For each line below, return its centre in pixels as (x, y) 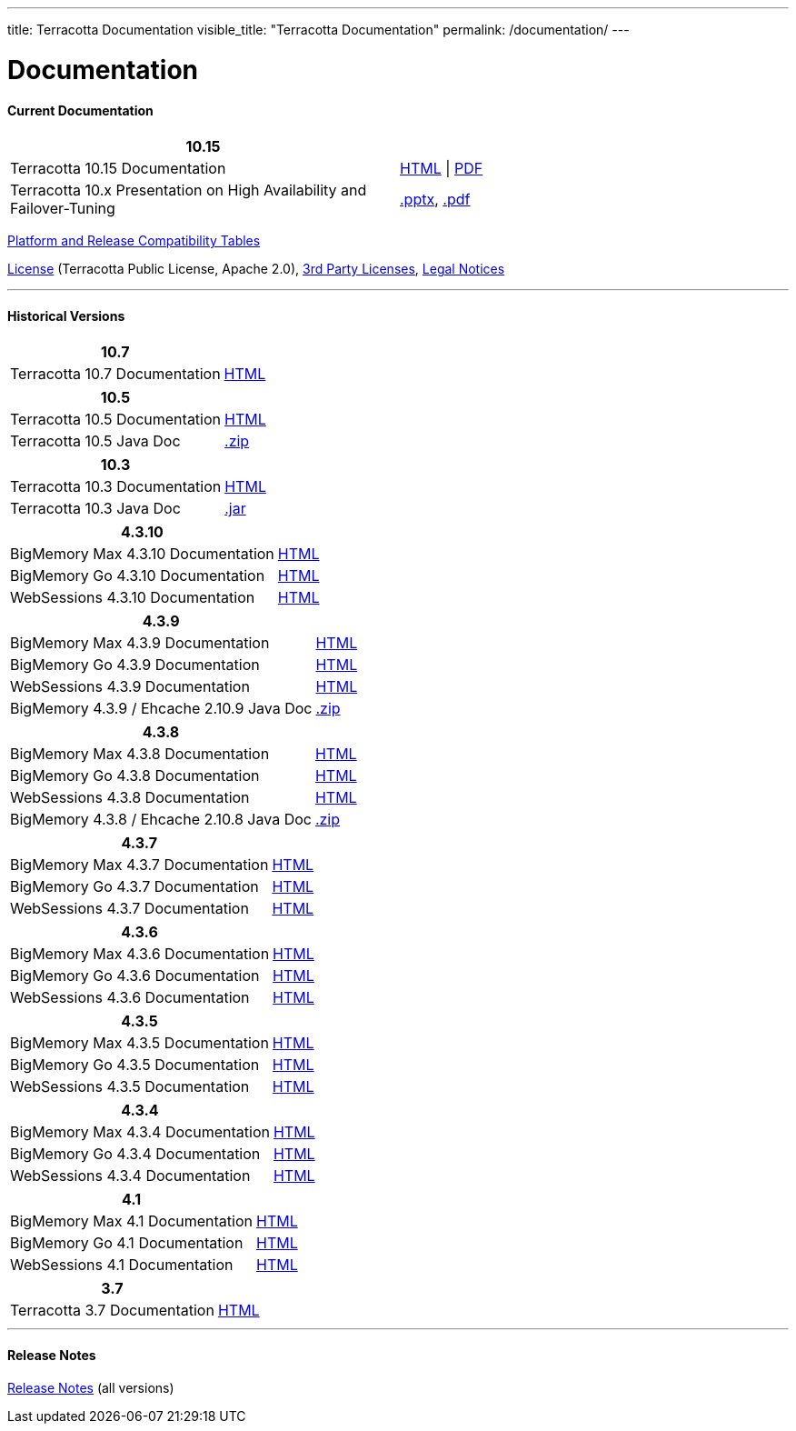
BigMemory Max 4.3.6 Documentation (140, 954)
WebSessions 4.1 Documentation (122, 1265)
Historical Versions (66, 315)
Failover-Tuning (63, 209)
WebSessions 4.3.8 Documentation (130, 798)
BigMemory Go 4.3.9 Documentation (135, 665)
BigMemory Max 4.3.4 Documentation (140, 1132)
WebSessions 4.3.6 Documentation (130, 998)
